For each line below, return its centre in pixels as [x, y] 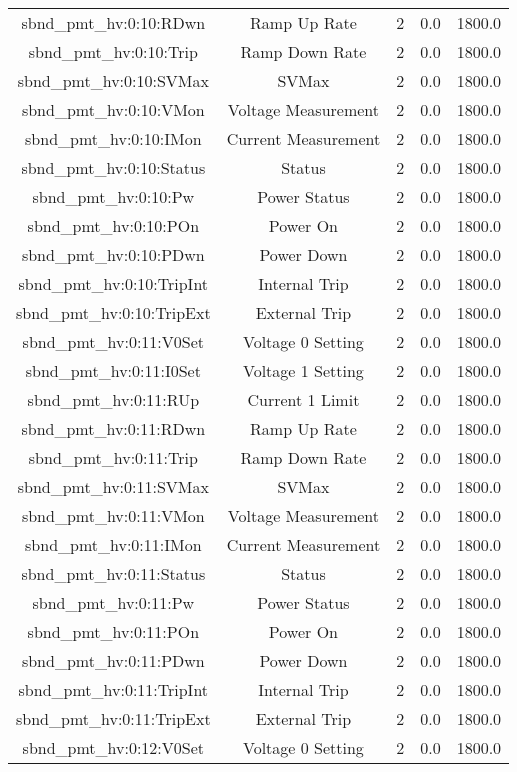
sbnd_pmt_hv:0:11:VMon [113, 515]
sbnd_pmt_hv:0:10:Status [113, 167]
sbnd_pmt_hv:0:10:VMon [113, 109]
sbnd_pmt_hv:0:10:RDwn [113, 22]
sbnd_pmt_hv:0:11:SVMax [113, 486]
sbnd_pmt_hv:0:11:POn [113, 631]
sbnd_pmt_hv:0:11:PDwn [113, 660]
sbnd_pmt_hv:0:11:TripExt [113, 718]
